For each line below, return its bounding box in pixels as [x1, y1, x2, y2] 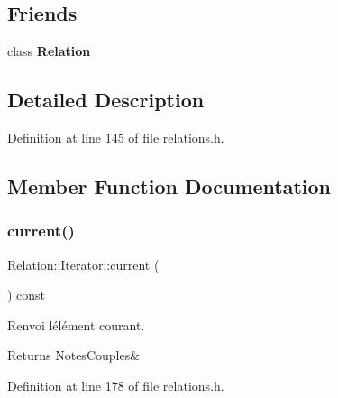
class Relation [7, 42, 91, 60]
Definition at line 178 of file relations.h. [7, 375, 224, 394]
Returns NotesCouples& [7, 346, 141, 365]
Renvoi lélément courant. [7, 315, 145, 334]
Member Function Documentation [7, 171, 332, 199]
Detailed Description [7, 86, 205, 114]
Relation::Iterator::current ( [7, 255, 160, 273]
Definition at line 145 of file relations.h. [7, 128, 224, 146]
